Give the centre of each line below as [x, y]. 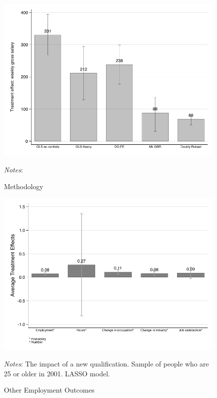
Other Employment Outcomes [49, 390]
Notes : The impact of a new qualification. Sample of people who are [107, 364]
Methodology [24, 186]
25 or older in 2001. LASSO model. [57, 373]
